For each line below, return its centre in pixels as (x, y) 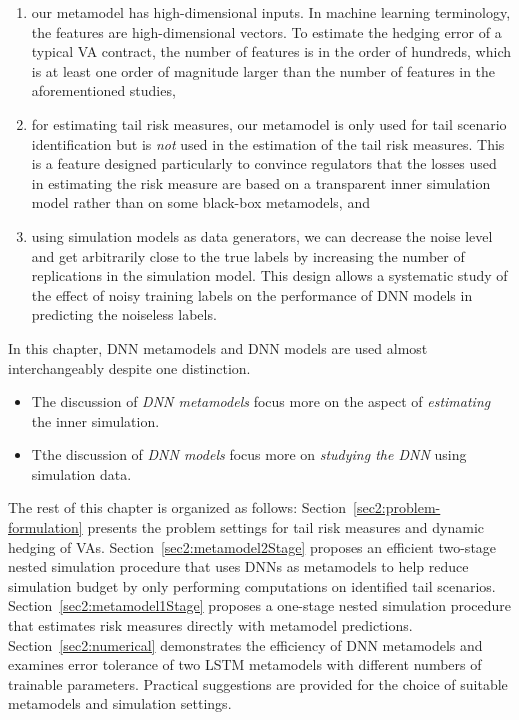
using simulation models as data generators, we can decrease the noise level (262, 235)
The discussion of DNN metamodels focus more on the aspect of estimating (261, 401)
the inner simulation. (95, 420)
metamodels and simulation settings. (120, 703)
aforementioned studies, (103, 90)
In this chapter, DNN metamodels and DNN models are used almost (218, 347)
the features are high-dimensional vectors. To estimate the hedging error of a (266, 31)
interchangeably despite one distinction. (129, 367)
